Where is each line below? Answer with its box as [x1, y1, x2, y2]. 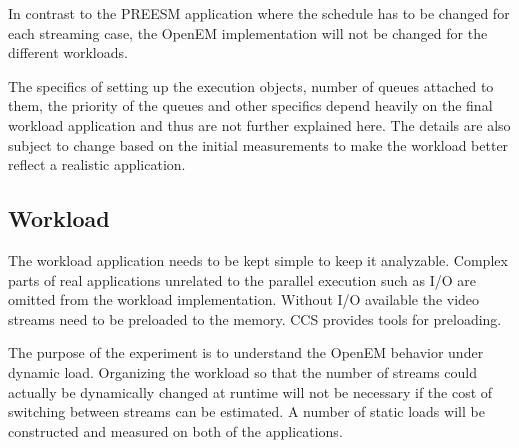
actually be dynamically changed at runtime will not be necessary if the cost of [8, 381, 493, 402]
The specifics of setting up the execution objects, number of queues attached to [8, 75, 494, 96]
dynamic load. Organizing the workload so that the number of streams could [8, 361, 478, 382]
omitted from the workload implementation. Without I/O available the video [8, 289, 480, 310]
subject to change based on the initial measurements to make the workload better [8, 134, 509, 155]
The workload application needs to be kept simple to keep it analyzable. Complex [8, 249, 508, 270]
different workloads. [8, 42, 128, 63]
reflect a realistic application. [8, 154, 186, 175]
